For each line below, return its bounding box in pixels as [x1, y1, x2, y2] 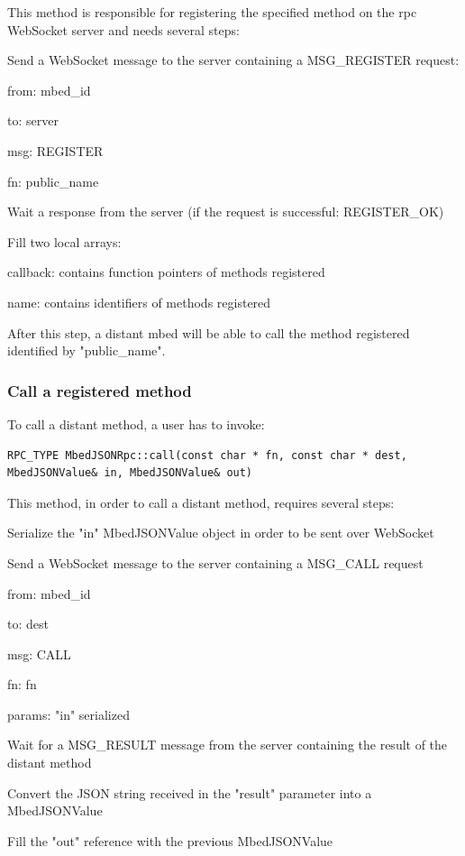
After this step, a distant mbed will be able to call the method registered [7, 323, 410, 342]
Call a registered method [7, 379, 192, 401]
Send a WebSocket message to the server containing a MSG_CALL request [7, 553, 424, 572]
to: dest [7, 614, 49, 633]
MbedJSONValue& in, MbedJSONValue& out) [7, 466, 253, 480]
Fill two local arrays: [7, 232, 122, 251]
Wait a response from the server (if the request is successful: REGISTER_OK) [7, 202, 444, 221]
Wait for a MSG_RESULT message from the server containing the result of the [7, 735, 448, 754]
